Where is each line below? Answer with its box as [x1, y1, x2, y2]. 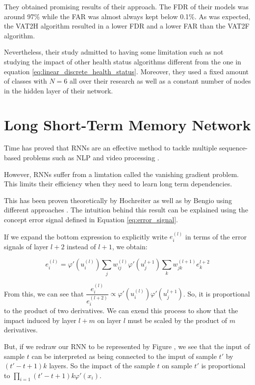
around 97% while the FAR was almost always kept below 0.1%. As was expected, [4, 11, 251, 21]
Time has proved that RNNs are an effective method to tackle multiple [4, 143, 217, 153]
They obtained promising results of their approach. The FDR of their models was [4, 1, 249, 11]
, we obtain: [112, 241, 148, 251]
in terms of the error [185, 231, 247, 241]
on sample [162, 360, 192, 371]
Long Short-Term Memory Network [4, 114, 251, 134]
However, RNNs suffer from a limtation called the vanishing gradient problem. [4, 169, 239, 179]
